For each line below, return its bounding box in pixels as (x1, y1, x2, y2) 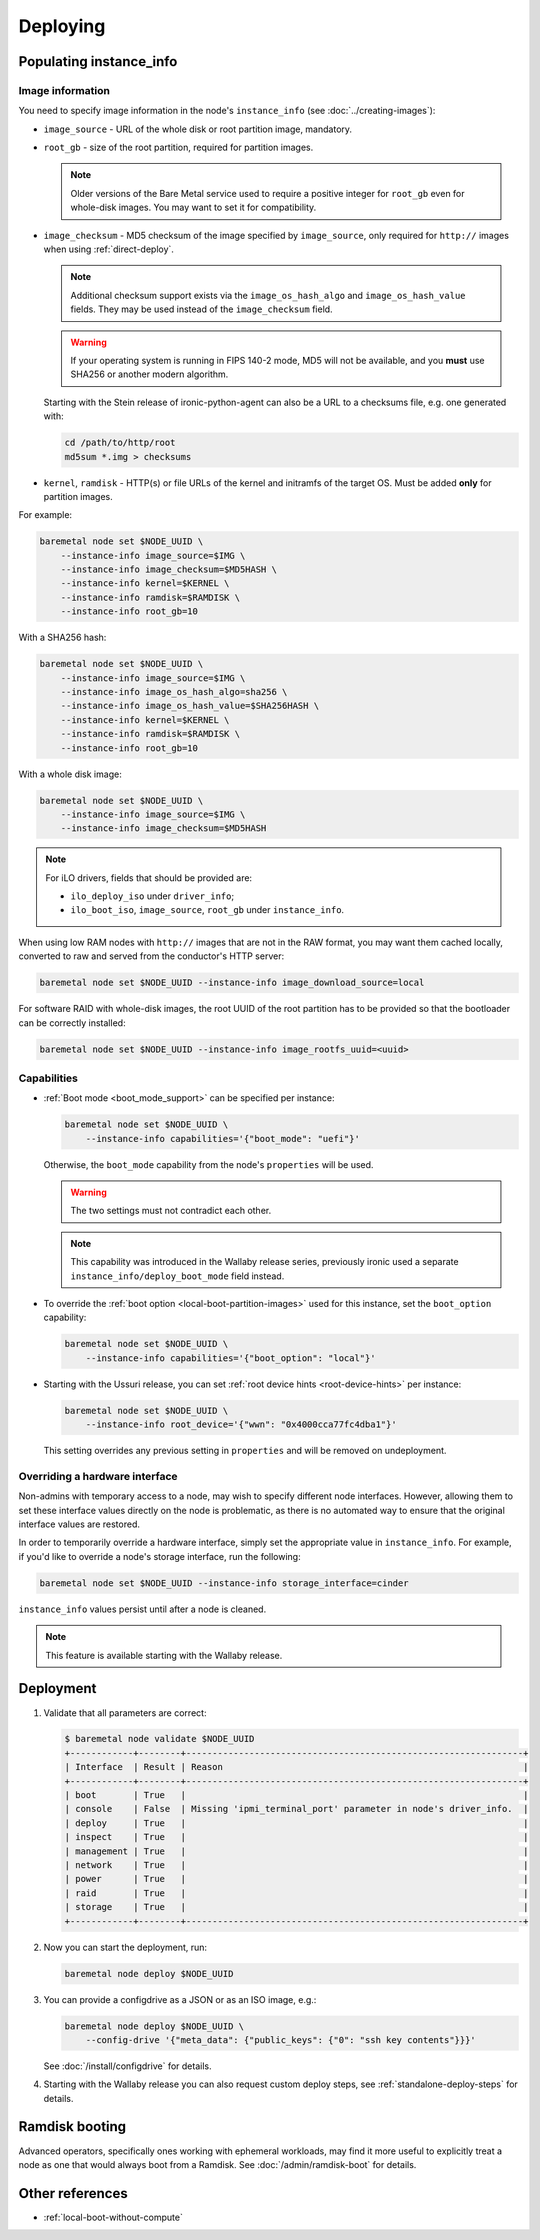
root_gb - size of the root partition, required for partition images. (43, 141, 314, 154)
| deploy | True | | (64, 1817, 529, 1829)
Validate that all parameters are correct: (43, 1706, 207, 1719)
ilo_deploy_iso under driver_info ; (70, 890, 235, 902)
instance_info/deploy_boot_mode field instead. (70, 1270, 285, 1282)
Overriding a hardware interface (18, 1469, 179, 1483)
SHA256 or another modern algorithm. (70, 368, 229, 380)
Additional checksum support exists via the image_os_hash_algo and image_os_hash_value (70, 289, 466, 301)
